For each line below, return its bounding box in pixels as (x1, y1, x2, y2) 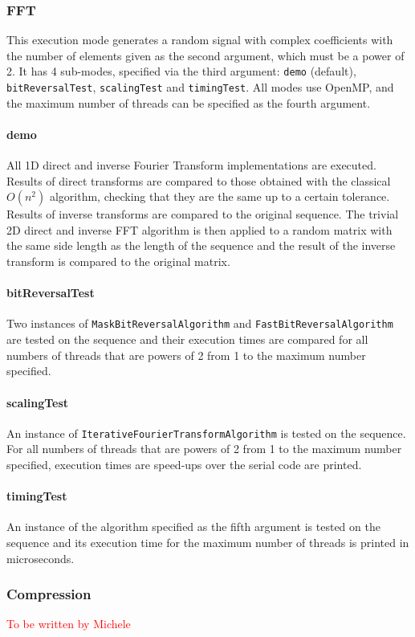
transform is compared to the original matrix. (6, 253, 230, 270)
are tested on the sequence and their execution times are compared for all (6, 331, 368, 348)
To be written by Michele (6, 615, 131, 632)
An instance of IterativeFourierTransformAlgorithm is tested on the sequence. (6, 424, 406, 441)
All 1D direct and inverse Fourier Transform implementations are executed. (6, 157, 376, 174)
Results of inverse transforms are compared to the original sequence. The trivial (6, 206, 399, 223)
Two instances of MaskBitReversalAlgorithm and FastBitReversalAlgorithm (6, 315, 393, 332)
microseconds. (6, 549, 75, 566)
